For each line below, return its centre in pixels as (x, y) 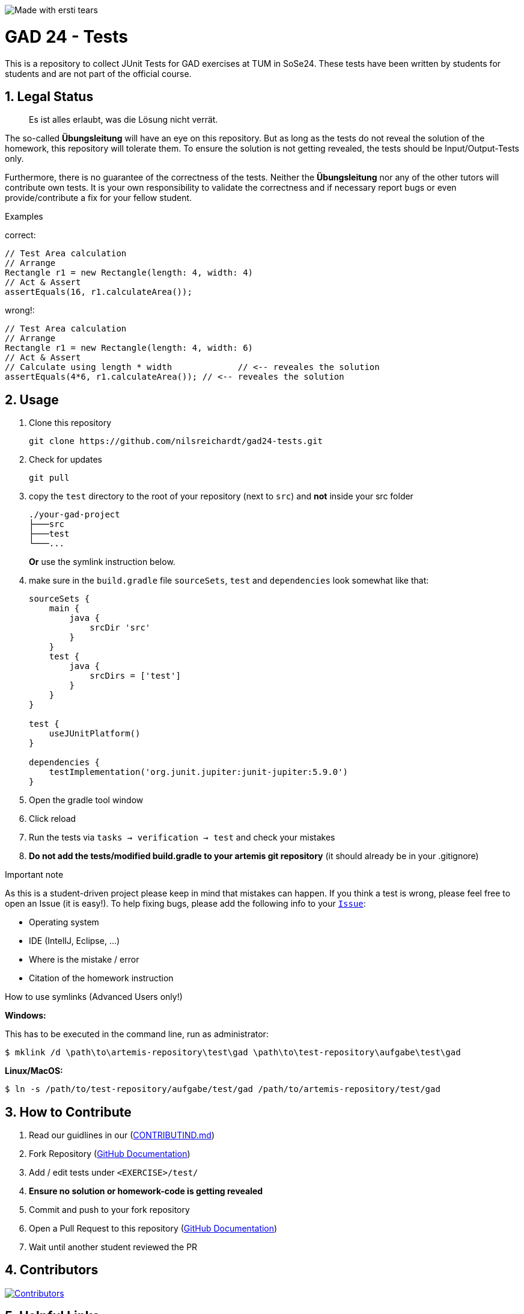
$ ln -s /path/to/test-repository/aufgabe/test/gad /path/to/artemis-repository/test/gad (223, 1089)
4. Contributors (52, 1270)
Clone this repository (70, 423)
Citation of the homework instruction (101, 978)
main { (64, 609)
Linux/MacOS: (34, 1071)
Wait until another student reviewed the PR (113, 1247)
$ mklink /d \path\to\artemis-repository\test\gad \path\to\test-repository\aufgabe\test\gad (233, 1053)
